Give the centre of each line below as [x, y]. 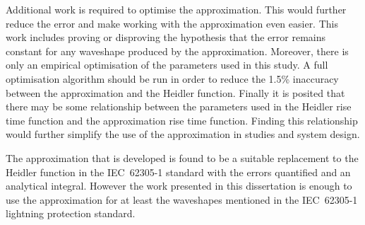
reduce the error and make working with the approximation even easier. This [172, 23]
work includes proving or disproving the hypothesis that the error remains [166, 37]
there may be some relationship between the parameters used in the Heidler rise [179, 106]
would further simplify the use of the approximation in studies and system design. [183, 134]
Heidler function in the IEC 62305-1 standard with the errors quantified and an [178, 172]
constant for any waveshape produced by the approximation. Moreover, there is [177, 51]
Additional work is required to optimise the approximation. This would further [176, 9]
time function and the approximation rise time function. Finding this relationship [182, 120]
